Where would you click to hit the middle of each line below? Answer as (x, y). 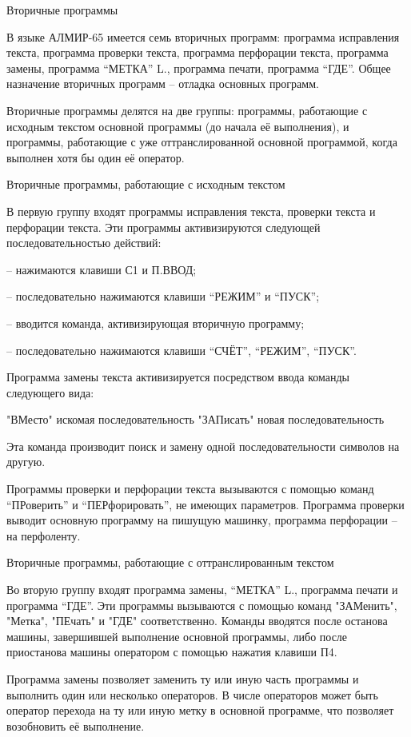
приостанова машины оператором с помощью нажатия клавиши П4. (172, 652)
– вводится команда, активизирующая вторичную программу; (156, 323)
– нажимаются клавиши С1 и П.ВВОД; (102, 269)
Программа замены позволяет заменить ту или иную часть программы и (183, 679)
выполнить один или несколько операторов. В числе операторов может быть (192, 694)
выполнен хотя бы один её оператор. (96, 157)
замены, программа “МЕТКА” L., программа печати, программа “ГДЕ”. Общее (199, 68)
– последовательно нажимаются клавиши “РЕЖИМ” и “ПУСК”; (163, 296)
